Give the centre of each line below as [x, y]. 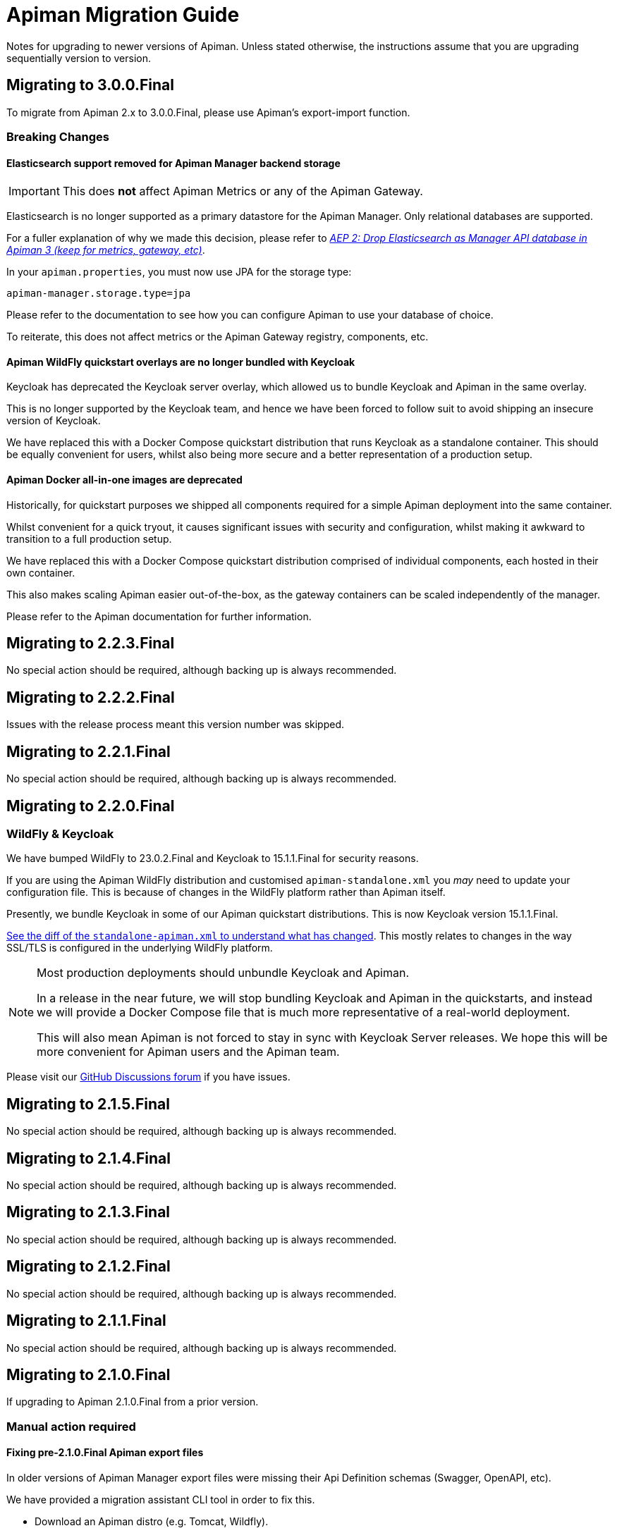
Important [34, 191]
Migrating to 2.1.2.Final [88, 1267]
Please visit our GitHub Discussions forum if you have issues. [148, 1077]
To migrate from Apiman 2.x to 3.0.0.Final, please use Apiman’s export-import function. [208, 112]
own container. [41, 572]
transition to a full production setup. [89, 538]
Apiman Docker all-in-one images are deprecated [124, 480]
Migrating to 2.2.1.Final [88, 751]
